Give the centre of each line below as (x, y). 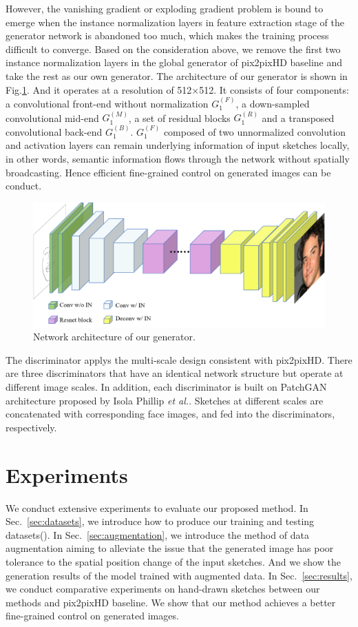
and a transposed (298, 117)
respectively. (31, 427)
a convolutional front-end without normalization (107, 103)
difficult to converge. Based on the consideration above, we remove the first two (173, 49)
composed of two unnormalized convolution (255, 131)
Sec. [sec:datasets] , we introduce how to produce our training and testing (160, 521)
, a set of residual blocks (179, 117)
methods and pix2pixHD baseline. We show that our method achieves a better (171, 602)
